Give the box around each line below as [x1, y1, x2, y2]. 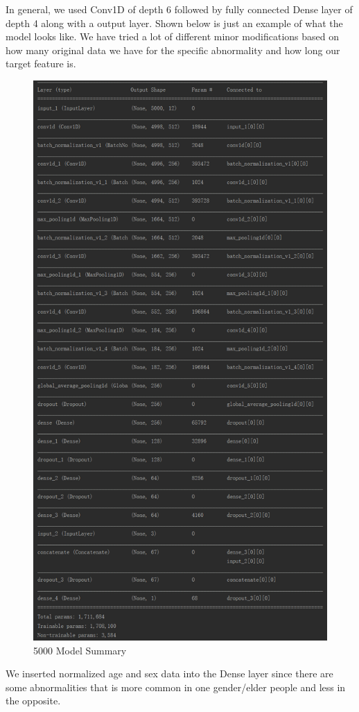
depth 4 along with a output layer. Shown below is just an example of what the [6, 15, 343, 30]
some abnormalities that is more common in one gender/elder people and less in [6, 679, 346, 694]
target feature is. [6, 56, 76, 71]
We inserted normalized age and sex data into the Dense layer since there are [6, 666, 333, 681]
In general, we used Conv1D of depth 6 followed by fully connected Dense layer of [6, 2, 353, 16]
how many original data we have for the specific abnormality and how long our [6, 42, 340, 57]
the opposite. [6, 693, 61, 708]
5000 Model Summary [33, 643, 127, 657]
